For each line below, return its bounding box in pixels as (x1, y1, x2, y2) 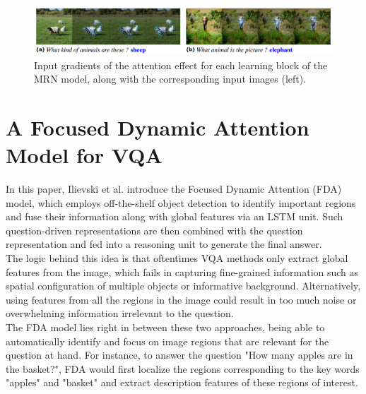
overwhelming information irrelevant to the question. (6, 306, 234, 321)
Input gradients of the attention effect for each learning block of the (34, 57, 328, 72)
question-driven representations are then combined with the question (6, 222, 303, 237)
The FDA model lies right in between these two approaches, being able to (6, 320, 325, 334)
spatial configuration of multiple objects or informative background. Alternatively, (6, 278, 361, 293)
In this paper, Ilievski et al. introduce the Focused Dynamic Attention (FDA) (6, 181, 342, 196)
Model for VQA (6, 141, 163, 169)
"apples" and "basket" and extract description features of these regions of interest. (6, 375, 358, 390)
